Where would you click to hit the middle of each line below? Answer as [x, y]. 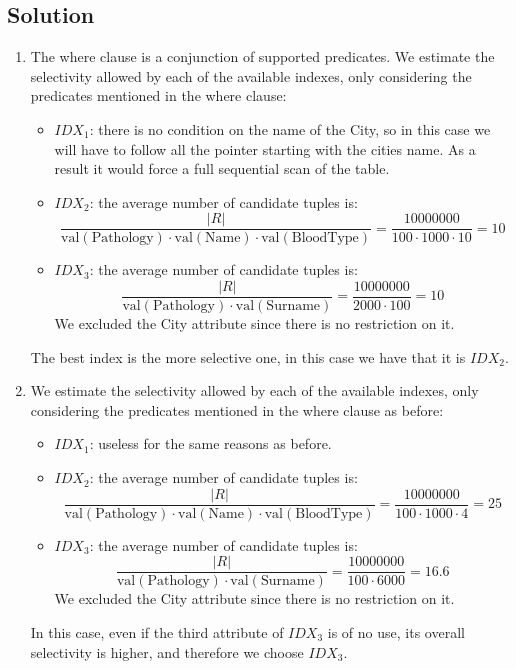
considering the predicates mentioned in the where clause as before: [237, 409]
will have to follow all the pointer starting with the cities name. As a [265, 148]
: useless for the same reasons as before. [210, 443]
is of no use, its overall [396, 631]
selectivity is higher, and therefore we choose [167, 651]
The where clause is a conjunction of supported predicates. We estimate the [262, 56]
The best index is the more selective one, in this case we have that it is [248, 356]
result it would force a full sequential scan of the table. [222, 168]
